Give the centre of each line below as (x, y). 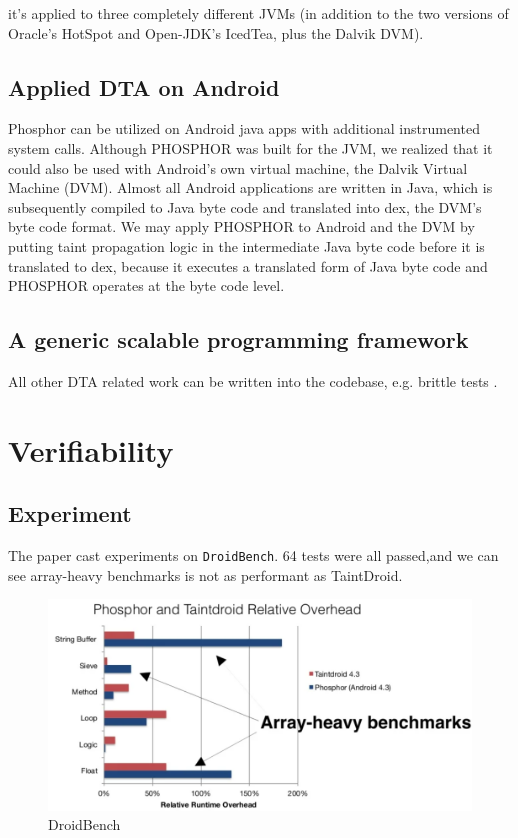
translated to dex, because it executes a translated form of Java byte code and (248, 265)
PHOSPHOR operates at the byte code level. (146, 285)
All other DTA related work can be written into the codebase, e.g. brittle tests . (253, 380)
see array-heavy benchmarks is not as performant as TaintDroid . (205, 574)
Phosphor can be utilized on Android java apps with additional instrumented (244, 128)
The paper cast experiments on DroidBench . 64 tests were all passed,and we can (253, 555)
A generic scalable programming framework (238, 339)
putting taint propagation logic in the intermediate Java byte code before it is (246, 245)
